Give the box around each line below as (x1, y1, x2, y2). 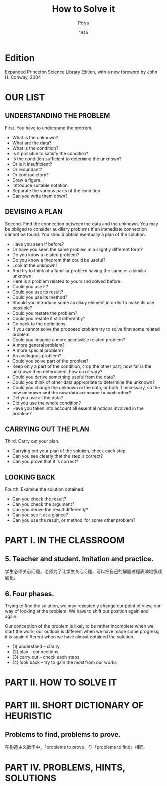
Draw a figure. (12, 177, 42, 183)
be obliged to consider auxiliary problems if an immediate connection (5, 226, 147, 232)
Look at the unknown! (12, 262, 57, 268)
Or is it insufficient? (12, 161, 52, 167)
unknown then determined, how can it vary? (12, 368, 103, 374)
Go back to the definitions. (12, 321, 67, 327)
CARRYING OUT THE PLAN (5, 425, 89, 433)
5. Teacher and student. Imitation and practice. (5, 554, 154, 563)
